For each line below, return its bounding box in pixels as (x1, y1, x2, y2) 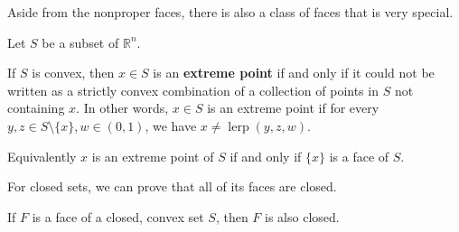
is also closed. (265, 207, 340, 226)
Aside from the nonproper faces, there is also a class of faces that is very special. (7, 3, 454, 21)
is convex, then (32, 63, 115, 82)
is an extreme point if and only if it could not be (153, 63, 435, 82)
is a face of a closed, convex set (32, 207, 204, 226)
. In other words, (76, 98, 169, 117)
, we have (145, 116, 197, 135)
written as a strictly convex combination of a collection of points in (7, 80, 379, 99)
